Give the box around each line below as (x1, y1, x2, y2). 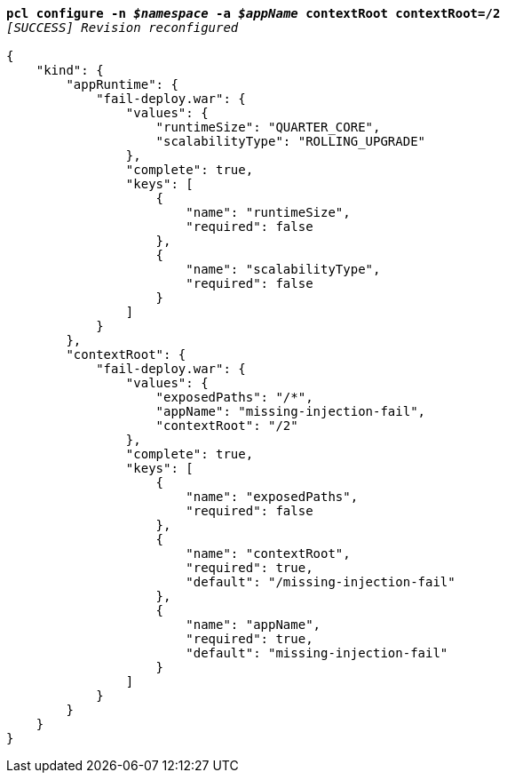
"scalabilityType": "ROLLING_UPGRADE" (155, 134, 426, 148)
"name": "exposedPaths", (186, 489, 359, 504)
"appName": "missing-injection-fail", (155, 404, 426, 418)
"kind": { (36, 63, 104, 77)
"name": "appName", (186, 617, 321, 632)
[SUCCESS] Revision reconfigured (6, 20, 239, 35)
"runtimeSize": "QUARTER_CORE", (155, 120, 381, 134)
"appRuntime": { (66, 77, 178, 92)
